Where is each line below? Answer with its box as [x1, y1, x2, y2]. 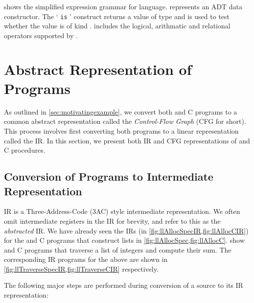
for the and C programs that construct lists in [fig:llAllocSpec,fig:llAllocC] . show [4, 235, 245, 245]
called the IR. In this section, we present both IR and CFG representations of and [4, 135, 250, 145]
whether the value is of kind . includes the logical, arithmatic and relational [4, 21, 231, 31]
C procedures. [4, 145, 46, 155]
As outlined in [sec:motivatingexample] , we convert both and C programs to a [4, 106, 237, 117]
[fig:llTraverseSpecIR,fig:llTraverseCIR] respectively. [4, 263, 159, 274]
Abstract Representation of [4, 59, 192, 79]
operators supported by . [4, 30, 78, 40]
